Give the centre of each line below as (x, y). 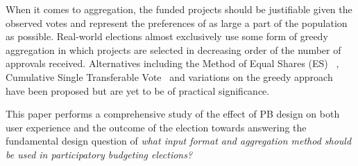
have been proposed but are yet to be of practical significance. (138, 90)
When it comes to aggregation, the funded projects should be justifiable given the (179, 9)
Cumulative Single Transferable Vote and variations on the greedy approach (169, 76)
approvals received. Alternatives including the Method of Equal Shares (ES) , (172, 63)
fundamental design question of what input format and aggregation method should (179, 141)
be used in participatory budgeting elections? (99, 154)
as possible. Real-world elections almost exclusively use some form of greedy (167, 36)
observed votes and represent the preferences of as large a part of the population (177, 22)
